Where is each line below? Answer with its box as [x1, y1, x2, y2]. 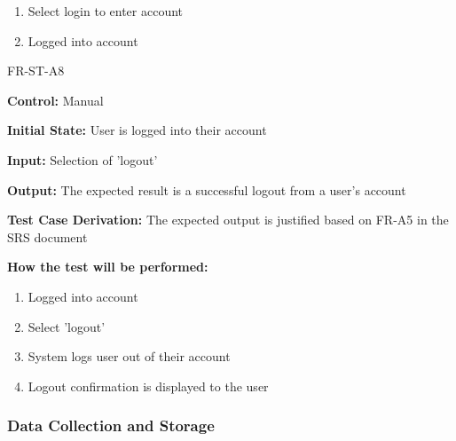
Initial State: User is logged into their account [7, 121, 267, 139]
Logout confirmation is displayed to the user [28, 376, 269, 395]
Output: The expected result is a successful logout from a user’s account [7, 180, 406, 199]
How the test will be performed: [7, 257, 208, 276]
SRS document [7, 227, 88, 246]
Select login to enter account [28, 2, 184, 20]
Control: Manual [7, 91, 104, 109]
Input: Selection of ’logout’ [7, 150, 158, 169]
